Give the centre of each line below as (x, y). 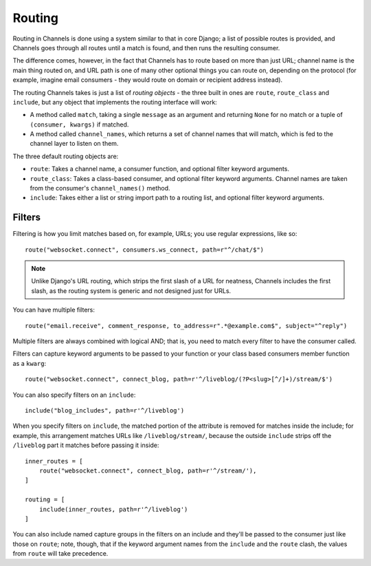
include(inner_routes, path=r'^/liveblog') (113, 509)
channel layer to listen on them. (74, 144)
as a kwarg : (30, 363)
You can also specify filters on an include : (74, 395)
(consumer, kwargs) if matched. (79, 124)
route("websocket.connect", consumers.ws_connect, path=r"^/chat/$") (145, 250)
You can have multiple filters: (54, 310)
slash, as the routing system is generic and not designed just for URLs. (131, 291)
